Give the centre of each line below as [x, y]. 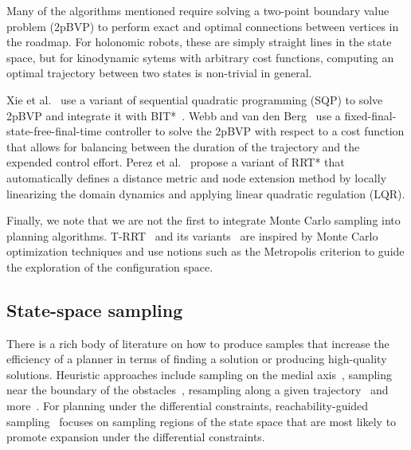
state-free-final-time [54, 131]
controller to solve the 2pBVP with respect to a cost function [255, 131]
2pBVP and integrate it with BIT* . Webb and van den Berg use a [174, 115]
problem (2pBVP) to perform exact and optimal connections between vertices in [203, 26]
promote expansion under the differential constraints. [136, 437]
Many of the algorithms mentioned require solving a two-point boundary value [198, 10]
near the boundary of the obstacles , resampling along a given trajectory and [198, 390]
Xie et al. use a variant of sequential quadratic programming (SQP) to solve [195, 99]
